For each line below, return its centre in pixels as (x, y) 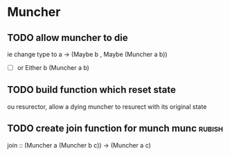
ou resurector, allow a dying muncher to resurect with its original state (107, 106)
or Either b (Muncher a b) (53, 68)
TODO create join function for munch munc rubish (115, 129)
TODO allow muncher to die (68, 38)
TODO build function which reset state (92, 90)
